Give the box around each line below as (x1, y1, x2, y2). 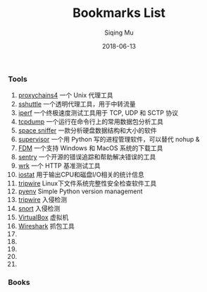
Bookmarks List (72, 5, 166, 21)
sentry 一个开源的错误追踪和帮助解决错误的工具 (18, 153, 156, 162)
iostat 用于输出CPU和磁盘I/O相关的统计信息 (18, 171, 145, 179)
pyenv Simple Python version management (18, 187, 143, 195)
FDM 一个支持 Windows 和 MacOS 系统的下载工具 (18, 144, 163, 152)
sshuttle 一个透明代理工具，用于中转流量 (18, 100, 136, 109)
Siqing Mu (103, 28, 134, 37)
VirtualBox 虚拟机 (18, 213, 69, 221)
